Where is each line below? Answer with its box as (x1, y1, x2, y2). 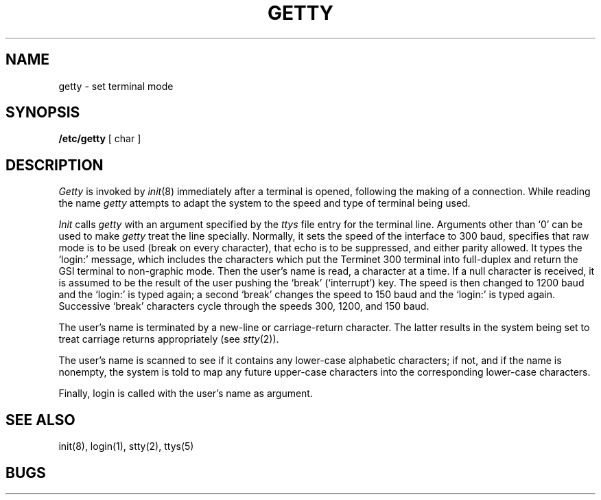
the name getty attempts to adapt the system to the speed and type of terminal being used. (58, 197, 471, 209)
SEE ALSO (5, 411, 75, 429)
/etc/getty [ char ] (58, 133, 141, 145)
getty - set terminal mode (58, 80, 174, 92)
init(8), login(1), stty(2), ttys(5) (58, 440, 194, 453)
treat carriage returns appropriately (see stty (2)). (58, 333, 279, 345)
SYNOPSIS (5, 104, 80, 122)
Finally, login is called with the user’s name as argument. (58, 387, 313, 400)
